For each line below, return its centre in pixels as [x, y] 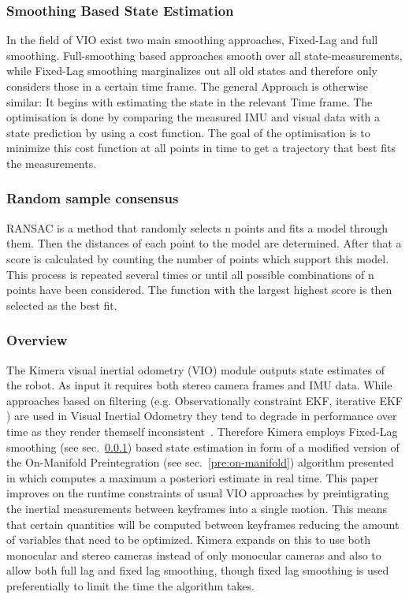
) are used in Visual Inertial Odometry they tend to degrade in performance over [202, 416]
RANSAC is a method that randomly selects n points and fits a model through [197, 227]
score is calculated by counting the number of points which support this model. [198, 258]
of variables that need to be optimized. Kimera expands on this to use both [188, 539]
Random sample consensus [93, 198]
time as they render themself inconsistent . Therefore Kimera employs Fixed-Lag [202, 431]
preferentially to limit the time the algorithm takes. [130, 585]
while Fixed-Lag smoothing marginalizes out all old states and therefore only [192, 71]
